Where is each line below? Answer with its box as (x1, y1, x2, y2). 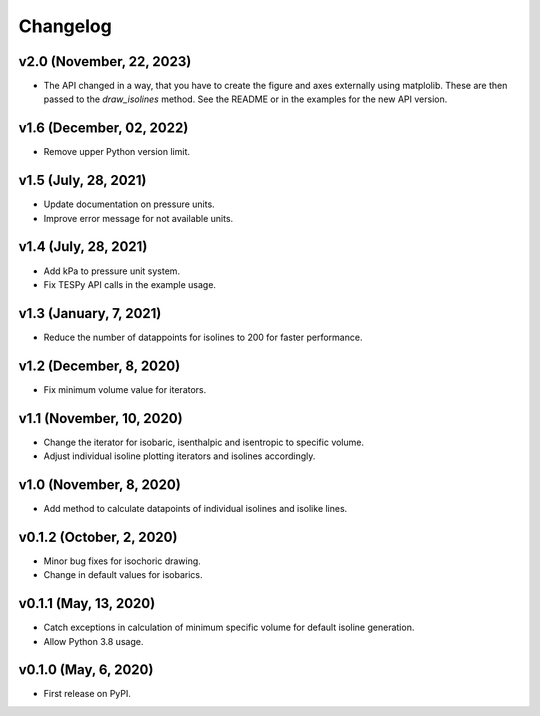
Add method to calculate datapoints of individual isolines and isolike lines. (43, 502, 348, 514)
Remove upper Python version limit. (43, 146, 190, 158)
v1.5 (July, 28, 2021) (18, 172, 147, 189)
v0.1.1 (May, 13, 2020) (18, 595, 156, 612)
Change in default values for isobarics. (43, 569, 204, 581)
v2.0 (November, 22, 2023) (18, 53, 192, 70)
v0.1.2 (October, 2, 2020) (18, 528, 178, 545)
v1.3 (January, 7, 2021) (18, 305, 162, 322)
